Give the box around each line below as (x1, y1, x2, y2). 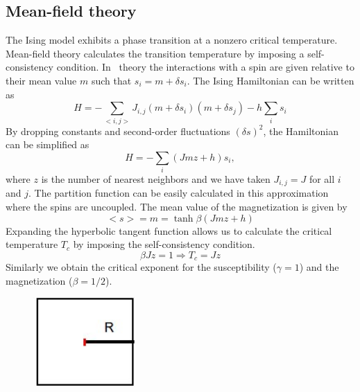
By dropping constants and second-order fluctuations (6, 123, 230, 138)
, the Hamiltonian (263, 123, 338, 138)
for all (309, 172, 335, 186)
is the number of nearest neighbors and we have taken (41, 172, 271, 186)
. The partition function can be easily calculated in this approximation (28, 186, 329, 200)
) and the (299, 260, 339, 274)
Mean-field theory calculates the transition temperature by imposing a (6, 46, 305, 60)
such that (91, 73, 132, 87)
